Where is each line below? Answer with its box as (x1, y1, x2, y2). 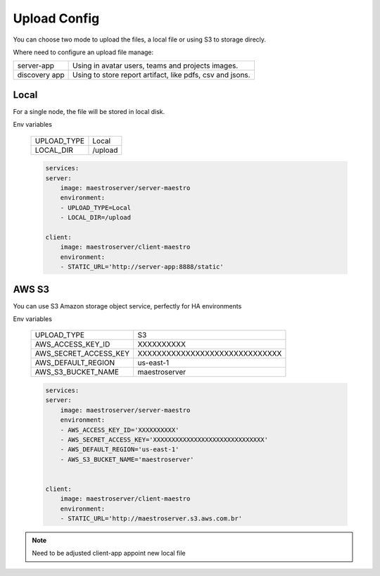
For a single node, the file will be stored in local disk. (13, 107, 165, 115)
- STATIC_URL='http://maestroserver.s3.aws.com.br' (60, 515, 243, 522)
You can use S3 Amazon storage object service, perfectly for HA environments (13, 301, 242, 310)
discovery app (17, 70, 65, 80)
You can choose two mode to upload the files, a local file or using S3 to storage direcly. (13, 35, 267, 44)
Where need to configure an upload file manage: (13, 48, 154, 56)
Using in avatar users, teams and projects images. (72, 61, 239, 70)
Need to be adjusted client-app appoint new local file (32, 549, 186, 558)
